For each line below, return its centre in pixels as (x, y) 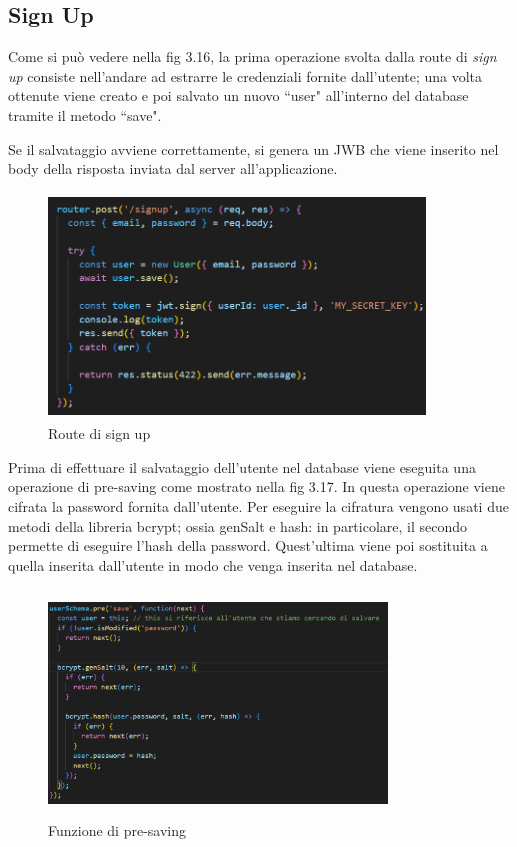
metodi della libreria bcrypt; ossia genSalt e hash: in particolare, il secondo (238, 525)
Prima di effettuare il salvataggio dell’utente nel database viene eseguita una (242, 466)
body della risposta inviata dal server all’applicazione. (173, 168)
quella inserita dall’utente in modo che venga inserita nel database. (213, 564)
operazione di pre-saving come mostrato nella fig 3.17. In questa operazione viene (256, 486)
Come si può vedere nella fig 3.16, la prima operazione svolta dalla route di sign (252, 56)
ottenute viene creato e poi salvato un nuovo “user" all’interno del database (238, 95)
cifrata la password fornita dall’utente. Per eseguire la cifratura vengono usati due (258, 505)
